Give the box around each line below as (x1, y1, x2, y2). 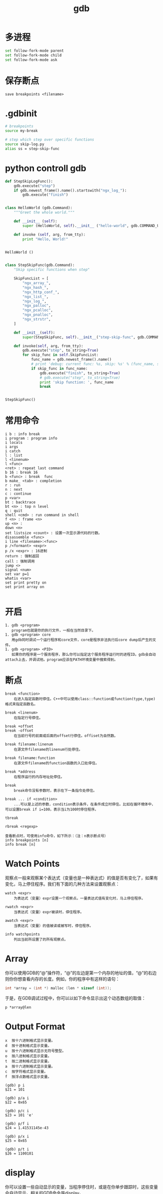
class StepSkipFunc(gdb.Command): (5, 263, 75, 268)
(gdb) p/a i (5, 1096, 29, 1100)
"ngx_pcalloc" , (22, 308, 53, 313)
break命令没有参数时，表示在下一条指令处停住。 (14, 788, 97, 793)
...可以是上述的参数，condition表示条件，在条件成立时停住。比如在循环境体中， (14, 802, 156, 807)
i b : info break (5, 432, 40, 436)
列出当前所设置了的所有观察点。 (14, 937, 68, 942)
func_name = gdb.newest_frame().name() (31, 357, 112, 362)
